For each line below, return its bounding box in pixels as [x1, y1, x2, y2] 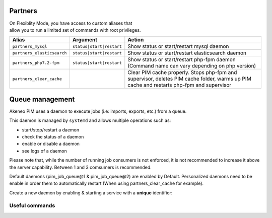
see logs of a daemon [22, 148, 67, 154]
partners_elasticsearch [12, 50, 67, 55]
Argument [72, 36, 98, 43]
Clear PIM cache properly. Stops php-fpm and [127, 69, 237, 76]
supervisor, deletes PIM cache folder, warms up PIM [127, 76, 251, 83]
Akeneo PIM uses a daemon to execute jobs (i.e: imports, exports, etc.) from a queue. [9, 108, 187, 114]
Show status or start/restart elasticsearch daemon [127, 49, 247, 56]
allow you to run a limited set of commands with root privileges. [9, 27, 141, 33]
